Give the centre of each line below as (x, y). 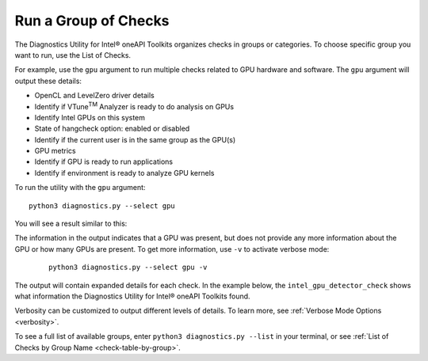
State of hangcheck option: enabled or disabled (112, 129)
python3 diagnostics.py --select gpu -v (128, 268)
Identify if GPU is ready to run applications (104, 161)
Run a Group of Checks (92, 21)
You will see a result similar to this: (71, 224)
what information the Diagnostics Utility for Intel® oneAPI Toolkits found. (132, 296)
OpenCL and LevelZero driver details (94, 96)
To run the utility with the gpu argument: (80, 188)
